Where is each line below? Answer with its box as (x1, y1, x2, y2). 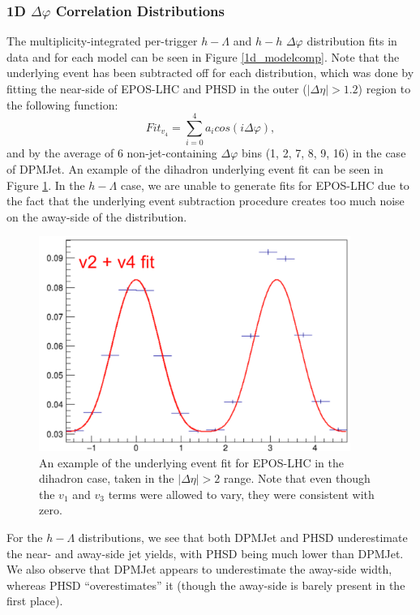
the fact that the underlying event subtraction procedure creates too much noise (6, 192, 405, 209)
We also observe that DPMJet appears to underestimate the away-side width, (6, 561, 392, 578)
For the (6, 529, 43, 545)
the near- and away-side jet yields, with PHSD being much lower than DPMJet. (6, 544, 404, 561)
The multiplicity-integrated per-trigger (6, 32, 198, 49)
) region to (358, 80, 411, 97)
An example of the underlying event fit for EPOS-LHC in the (39, 454, 344, 471)
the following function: (6, 96, 118, 113)
